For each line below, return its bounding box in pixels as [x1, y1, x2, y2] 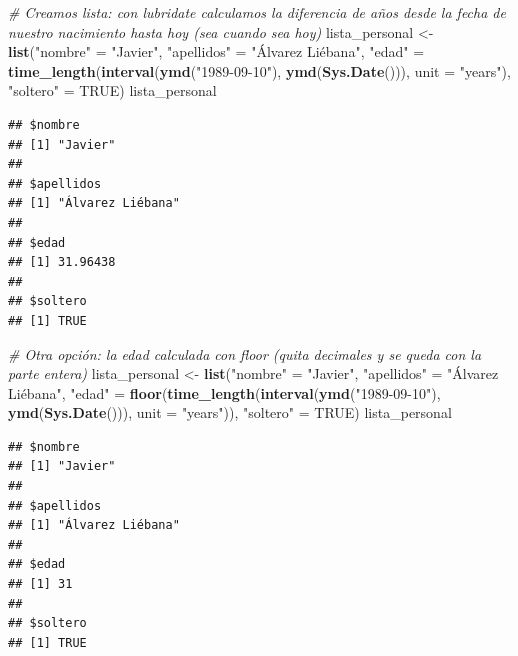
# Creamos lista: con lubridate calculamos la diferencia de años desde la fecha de [8, 2, 506, 22]
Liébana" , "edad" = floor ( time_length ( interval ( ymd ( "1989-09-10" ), [8, 382, 441, 403]
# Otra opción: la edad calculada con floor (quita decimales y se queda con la [8, 343, 482, 364]
